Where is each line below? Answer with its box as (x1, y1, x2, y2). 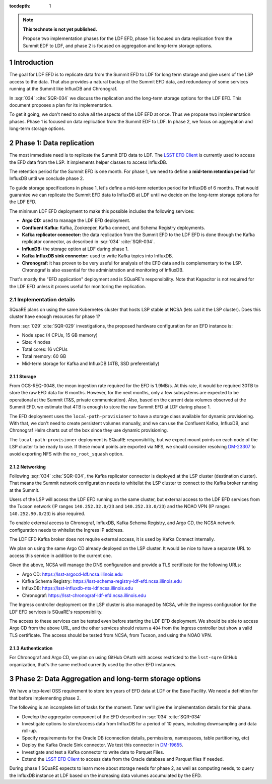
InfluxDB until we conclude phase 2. (9, 175, 84, 181)
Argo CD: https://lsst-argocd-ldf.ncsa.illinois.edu (22, 571, 123, 577)
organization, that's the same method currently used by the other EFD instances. (9, 661, 177, 667)
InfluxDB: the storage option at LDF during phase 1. (22, 246, 129, 252)
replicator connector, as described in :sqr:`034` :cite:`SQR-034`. (22, 239, 155, 245)
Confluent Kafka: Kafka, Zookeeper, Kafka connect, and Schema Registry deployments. (22, 224, 206, 230)
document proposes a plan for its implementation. (9, 102, 113, 108)
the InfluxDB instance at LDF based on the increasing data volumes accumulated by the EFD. (9, 772, 202, 778)
